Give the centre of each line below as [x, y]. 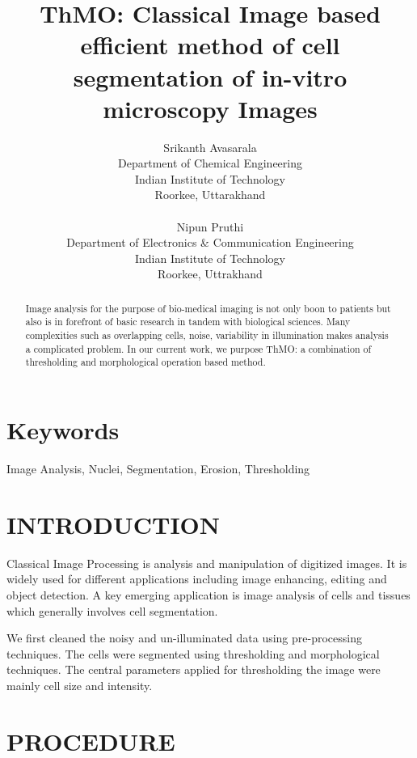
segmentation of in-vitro [210, 76]
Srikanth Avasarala [210, 147]
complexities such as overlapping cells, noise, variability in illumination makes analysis [207, 335]
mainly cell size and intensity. [80, 685]
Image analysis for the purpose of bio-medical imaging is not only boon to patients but [208, 308]
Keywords [63, 430]
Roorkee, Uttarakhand [210, 195]
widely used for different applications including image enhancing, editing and [197, 579]
